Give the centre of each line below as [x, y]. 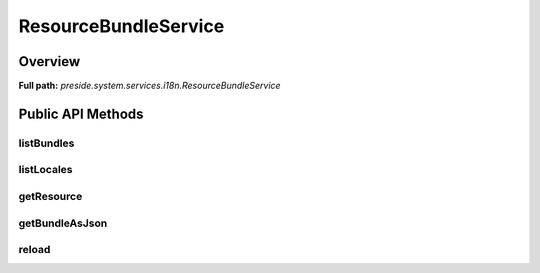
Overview [49, 61]
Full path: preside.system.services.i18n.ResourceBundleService [149, 86]
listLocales [45, 170]
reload [34, 250]
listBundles [46, 143]
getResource [50, 196]
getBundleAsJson [63, 223]
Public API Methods [81, 113]
